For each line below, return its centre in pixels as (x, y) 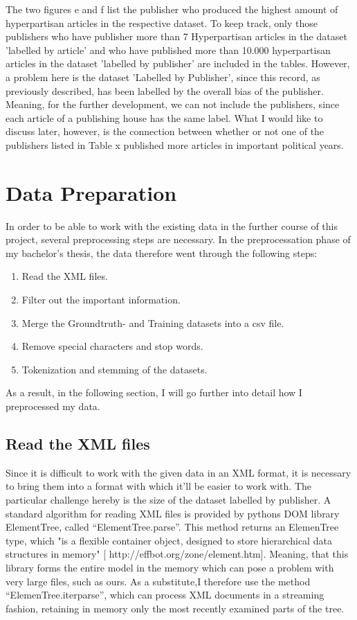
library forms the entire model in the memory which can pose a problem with (170, 567)
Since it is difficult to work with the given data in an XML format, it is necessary (178, 472)
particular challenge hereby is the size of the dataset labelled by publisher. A (168, 499)
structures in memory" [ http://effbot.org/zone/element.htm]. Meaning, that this (177, 554)
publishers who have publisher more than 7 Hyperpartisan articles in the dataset (176, 36)
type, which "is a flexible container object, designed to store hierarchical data (169, 540)
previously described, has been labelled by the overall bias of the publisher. (165, 90)
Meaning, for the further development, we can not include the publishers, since (173, 104)
